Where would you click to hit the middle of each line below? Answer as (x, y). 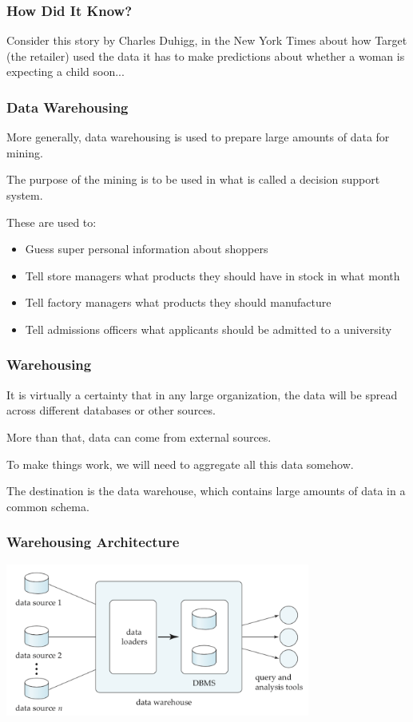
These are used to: (52, 222)
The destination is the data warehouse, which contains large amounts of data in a (206, 491)
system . (25, 195)
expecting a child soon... (66, 71)
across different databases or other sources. (111, 410)
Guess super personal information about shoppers (147, 249)
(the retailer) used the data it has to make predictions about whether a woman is (206, 56)
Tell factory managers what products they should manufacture (178, 302)
